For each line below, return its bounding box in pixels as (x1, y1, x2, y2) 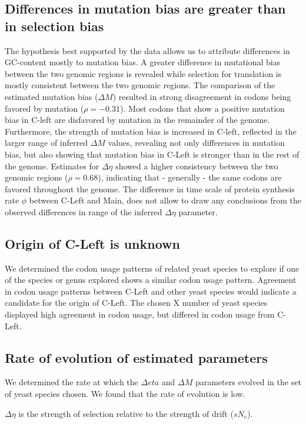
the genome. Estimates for (5, 159, 99, 172)
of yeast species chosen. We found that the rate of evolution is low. (5, 388, 245, 400)
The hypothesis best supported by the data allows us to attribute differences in (5, 44, 290, 56)
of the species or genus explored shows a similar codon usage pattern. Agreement (5, 273, 297, 286)
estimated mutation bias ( (5, 90, 98, 102)
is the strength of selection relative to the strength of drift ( (18, 407, 234, 419)
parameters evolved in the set (195, 376, 301, 388)
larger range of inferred (5, 136, 88, 149)
